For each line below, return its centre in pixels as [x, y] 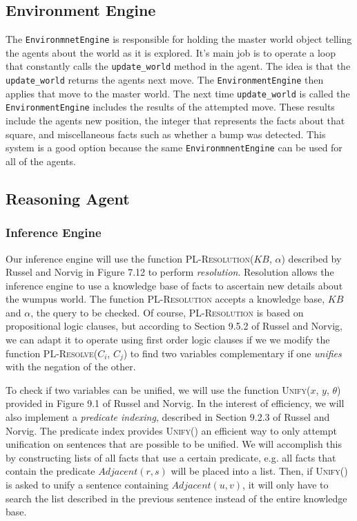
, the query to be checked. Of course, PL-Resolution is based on [167, 312]
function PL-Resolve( [52, 353]
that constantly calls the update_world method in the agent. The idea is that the [178, 66]
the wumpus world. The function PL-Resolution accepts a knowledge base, [165, 299]
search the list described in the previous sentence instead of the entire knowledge [176, 498]
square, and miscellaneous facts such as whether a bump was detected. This [166, 134]
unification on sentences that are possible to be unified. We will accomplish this [174, 444]
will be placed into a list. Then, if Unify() [259, 471]
